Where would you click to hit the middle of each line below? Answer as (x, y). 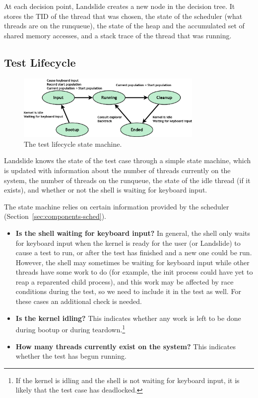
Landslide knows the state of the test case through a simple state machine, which (128, 160)
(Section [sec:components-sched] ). (55, 216)
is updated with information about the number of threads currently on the (117, 170)
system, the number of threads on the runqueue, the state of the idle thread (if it (127, 180)
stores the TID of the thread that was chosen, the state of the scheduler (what (123, 16)
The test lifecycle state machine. (73, 144)
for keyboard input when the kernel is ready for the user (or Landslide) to (128, 243)
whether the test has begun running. (71, 356)
